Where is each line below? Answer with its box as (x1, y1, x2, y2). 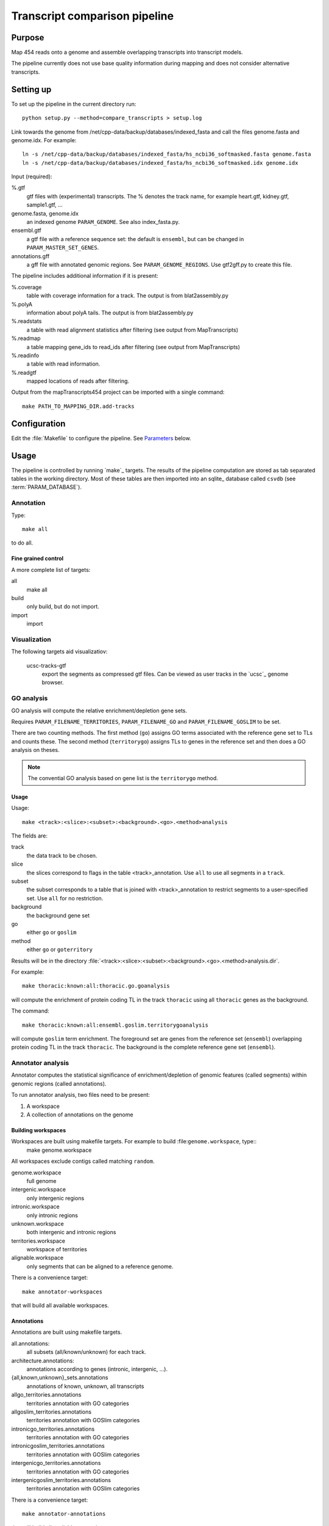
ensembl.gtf (11, 226, 42, 234)
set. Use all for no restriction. (26, 894, 104, 902)
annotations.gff (11, 252, 50, 259)
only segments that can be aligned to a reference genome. (26, 1262, 174, 1270)
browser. (41, 679, 64, 686)
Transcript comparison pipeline (11, 9, 174, 23)
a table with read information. (26, 360, 101, 367)
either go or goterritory (26, 946, 93, 953)
